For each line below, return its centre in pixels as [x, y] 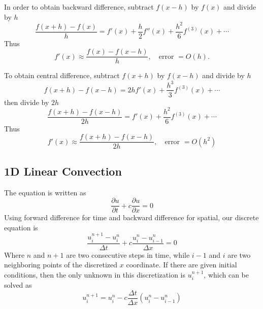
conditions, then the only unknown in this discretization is [95, 274]
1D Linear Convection [63, 171]
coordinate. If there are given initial [182, 265]
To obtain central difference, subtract [62, 75]
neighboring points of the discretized [61, 265]
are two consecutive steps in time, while [128, 254]
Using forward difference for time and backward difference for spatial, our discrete [131, 217]
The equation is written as [45, 192]
